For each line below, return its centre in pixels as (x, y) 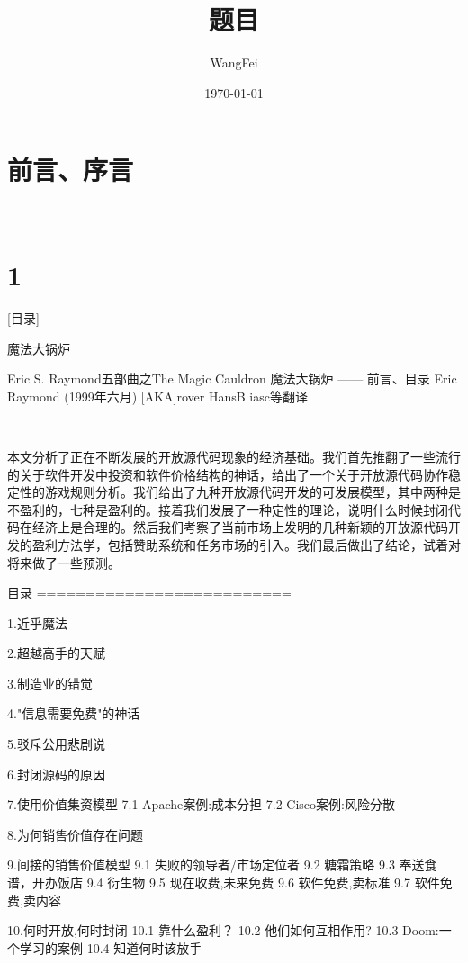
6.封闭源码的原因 (56, 774)
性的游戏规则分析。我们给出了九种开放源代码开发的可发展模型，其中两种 (234, 492)
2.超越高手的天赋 (56, 653)
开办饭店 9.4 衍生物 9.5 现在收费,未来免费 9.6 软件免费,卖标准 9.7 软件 (236, 882)
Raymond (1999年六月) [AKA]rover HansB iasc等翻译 (157, 396)
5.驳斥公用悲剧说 (56, 744)
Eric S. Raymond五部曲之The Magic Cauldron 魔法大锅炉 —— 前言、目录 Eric (232, 378)
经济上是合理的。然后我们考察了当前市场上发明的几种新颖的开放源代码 (240, 527)
